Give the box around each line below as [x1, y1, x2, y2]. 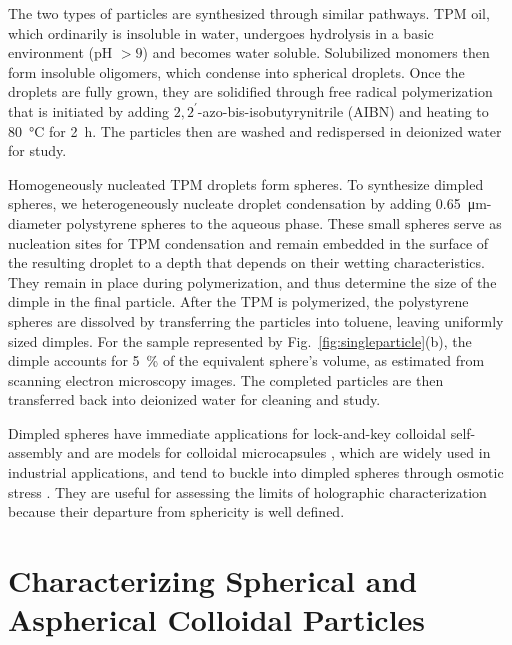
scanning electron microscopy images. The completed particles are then [8, 369, 444, 390]
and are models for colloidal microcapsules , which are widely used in [67, 442, 491, 463]
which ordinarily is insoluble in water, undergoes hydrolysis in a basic [8, 22, 434, 43]
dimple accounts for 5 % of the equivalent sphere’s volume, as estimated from [8, 350, 485, 371]
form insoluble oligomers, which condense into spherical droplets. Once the [8, 61, 465, 82]
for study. [8, 140, 67, 161]
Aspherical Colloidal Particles [8, 599, 426, 640]
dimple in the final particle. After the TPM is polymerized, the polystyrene [8, 291, 469, 312]
